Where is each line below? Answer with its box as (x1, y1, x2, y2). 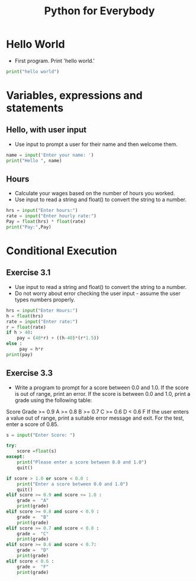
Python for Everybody (44, 4, 155, 18)
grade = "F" (17, 564, 49, 570)
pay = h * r (19, 346, 44, 352)
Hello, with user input (6, 125, 87, 135)
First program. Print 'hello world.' (14, 57, 95, 64)
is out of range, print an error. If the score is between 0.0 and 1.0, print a (14, 390, 191, 397)
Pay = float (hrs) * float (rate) (6, 218, 86, 225)
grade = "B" (17, 514, 49, 520)
